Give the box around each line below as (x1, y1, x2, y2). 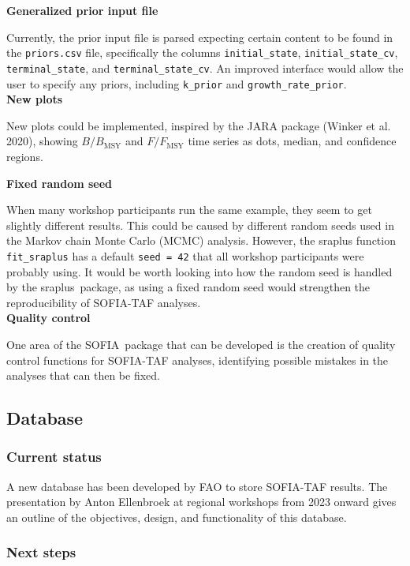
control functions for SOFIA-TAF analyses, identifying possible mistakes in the (6, 351, 389, 368)
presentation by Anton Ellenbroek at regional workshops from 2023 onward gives (6, 493, 397, 510)
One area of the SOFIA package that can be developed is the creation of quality (6, 335, 396, 352)
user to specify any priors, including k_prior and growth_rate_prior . (6, 75, 347, 92)
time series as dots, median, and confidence (188, 133, 397, 149)
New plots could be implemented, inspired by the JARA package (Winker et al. (6, 117, 391, 133)
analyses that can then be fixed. (6, 367, 160, 384)
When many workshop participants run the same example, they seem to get (6, 201, 372, 218)
